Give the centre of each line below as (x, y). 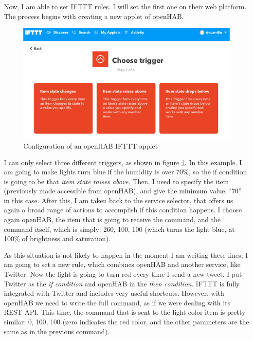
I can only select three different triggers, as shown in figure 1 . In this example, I (123, 162)
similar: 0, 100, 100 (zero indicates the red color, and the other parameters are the (126, 322)
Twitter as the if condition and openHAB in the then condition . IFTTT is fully (122, 283)
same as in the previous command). (57, 331)
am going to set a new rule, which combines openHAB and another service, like (122, 264)
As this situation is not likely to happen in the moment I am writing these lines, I (126, 255)
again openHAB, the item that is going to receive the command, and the (112, 219)
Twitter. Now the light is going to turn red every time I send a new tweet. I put (123, 274)
